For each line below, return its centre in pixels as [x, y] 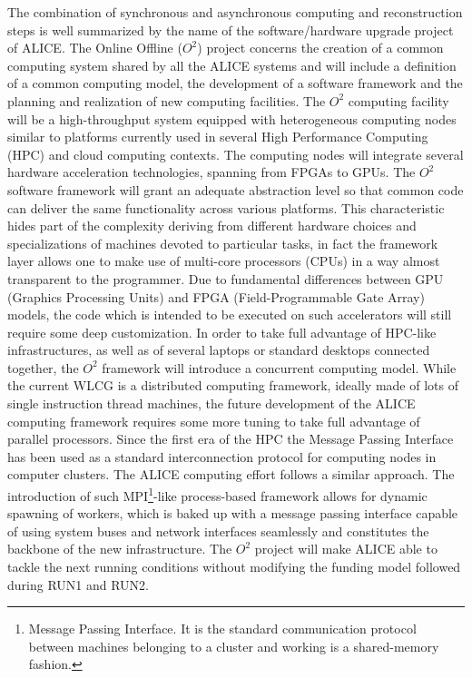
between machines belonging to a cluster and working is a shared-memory [234, 646]
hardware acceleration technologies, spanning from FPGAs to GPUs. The [211, 172]
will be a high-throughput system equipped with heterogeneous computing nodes [232, 118]
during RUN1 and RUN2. [79, 584]
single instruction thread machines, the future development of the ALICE [211, 403]
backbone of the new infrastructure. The [120, 549]
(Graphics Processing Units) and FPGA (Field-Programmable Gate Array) [216, 296]
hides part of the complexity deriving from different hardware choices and [212, 226]
